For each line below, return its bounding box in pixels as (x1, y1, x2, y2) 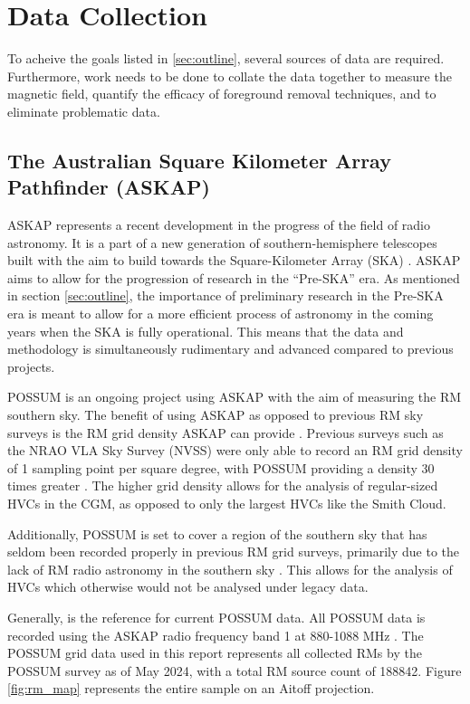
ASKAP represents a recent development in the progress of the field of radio (7, 215, 430, 234)
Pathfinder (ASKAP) (7, 173, 210, 201)
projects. (7, 357, 55, 376)
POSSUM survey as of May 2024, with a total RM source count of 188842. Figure (7, 661, 462, 680)
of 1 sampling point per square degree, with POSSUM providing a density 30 (7, 458, 435, 477)
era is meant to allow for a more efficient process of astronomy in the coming (7, 304, 434, 323)
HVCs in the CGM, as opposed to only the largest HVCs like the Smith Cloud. (7, 494, 446, 512)
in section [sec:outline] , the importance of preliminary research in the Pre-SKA (7, 286, 444, 305)
